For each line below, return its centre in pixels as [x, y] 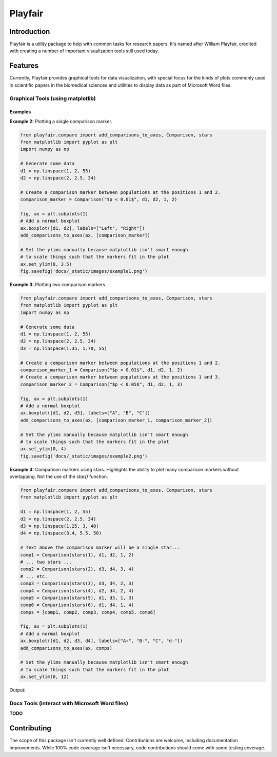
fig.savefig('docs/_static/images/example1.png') [84, 271]
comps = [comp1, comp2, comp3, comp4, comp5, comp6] [88, 612]
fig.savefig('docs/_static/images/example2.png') [84, 456]
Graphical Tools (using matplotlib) [53, 98]
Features [24, 66]
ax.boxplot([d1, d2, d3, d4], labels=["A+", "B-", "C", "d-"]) [102, 641]
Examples [20, 112]
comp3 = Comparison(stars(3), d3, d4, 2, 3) [77, 584]
